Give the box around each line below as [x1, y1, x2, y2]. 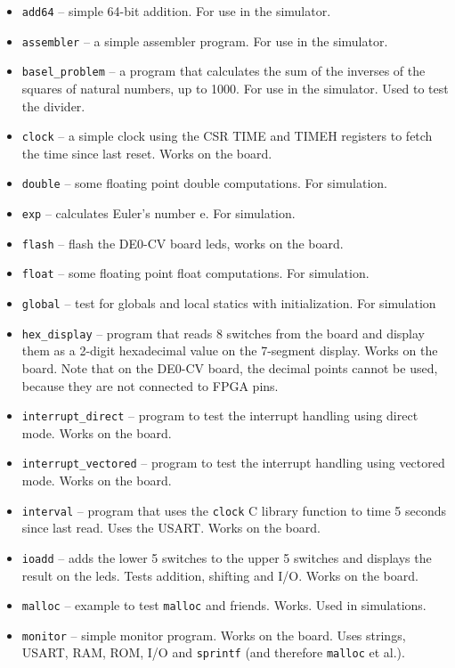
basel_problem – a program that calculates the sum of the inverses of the [21, 61, 426, 80]
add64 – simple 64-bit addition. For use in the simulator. [21, 2, 331, 20]
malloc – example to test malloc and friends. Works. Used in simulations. [21, 596, 427, 615]
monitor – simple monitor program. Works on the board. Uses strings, [21, 625, 406, 644]
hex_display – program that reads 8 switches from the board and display [21, 323, 425, 342]
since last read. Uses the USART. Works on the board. [21, 518, 321, 537]
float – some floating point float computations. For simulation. [21, 264, 370, 282]
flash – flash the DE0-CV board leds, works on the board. [21, 233, 344, 252]
